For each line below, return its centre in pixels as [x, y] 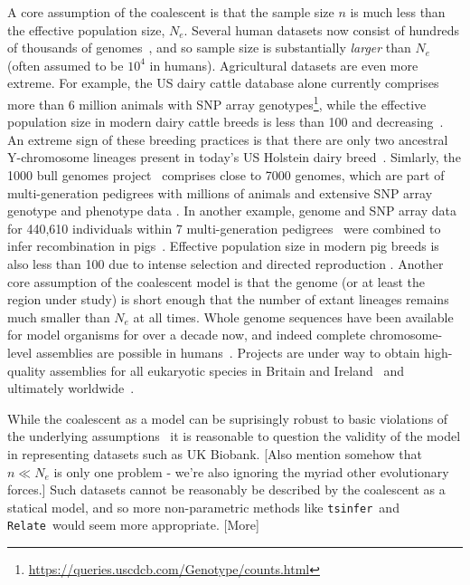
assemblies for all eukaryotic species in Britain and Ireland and [227, 370]
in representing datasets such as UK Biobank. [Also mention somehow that [215, 453]
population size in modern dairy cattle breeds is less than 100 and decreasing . [226, 122]
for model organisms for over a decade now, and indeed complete [187, 335]
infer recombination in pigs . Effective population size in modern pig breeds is [223, 246]
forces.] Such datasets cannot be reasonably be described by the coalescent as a [226, 489]
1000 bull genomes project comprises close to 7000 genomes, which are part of [226, 175]
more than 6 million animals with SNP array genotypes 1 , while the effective [217, 102]
